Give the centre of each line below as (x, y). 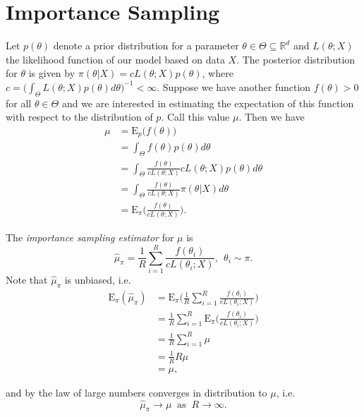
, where (218, 73)
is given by (52, 73)
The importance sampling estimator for (90, 237)
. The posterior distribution (296, 59)
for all (19, 103)
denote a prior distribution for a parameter (146, 46)
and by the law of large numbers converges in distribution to (136, 392)
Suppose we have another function (237, 86)
